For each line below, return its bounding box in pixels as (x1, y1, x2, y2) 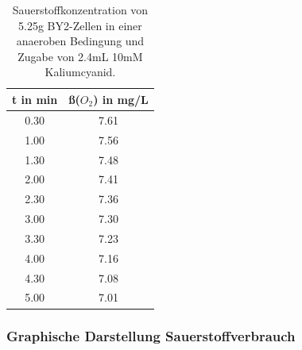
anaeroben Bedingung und (16, 33, 145, 49)
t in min (12, 90, 58, 107)
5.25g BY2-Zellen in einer (18, 17, 142, 33)
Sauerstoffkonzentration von (12, 2, 149, 17)
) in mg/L (93, 90, 149, 107)
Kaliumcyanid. (45, 63, 116, 80)
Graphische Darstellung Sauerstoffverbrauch (6, 326, 296, 346)
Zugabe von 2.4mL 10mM (17, 48, 143, 64)
